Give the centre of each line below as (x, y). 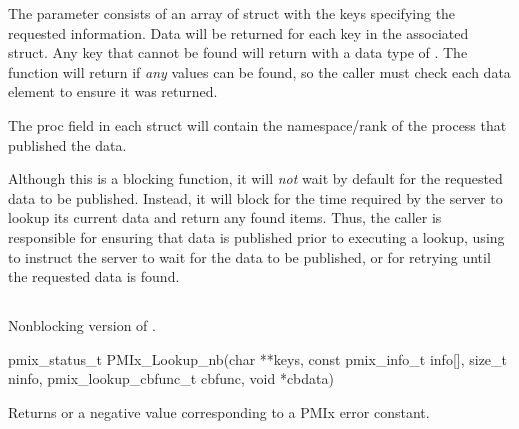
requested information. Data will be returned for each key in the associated (238, 32)
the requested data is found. (94, 276)
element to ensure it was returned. (113, 91)
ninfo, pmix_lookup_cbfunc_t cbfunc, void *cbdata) (171, 378)
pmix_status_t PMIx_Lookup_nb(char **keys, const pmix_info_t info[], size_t (258, 358)
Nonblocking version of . (82, 325)
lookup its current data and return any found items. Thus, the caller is (225, 217)
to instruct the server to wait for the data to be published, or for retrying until (249, 256)
